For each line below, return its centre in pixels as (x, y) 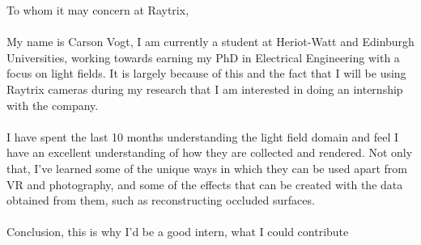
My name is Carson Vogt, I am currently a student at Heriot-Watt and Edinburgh (210, 42)
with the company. (53, 105)
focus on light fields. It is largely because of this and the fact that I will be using (206, 73)
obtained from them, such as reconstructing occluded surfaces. (161, 200)
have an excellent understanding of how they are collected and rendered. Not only (210, 152)
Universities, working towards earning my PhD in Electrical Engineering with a (203, 57)
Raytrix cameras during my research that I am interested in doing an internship (205, 89)
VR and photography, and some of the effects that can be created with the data (205, 184)
